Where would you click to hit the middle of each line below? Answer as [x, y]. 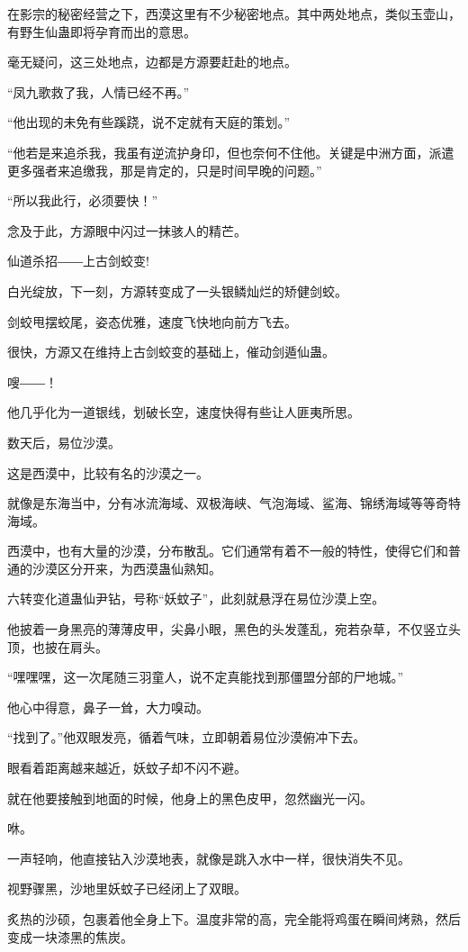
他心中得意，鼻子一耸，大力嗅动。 [108, 707]
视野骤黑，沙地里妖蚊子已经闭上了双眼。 [127, 889]
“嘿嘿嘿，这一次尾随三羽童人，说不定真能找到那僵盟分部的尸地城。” [206, 677]
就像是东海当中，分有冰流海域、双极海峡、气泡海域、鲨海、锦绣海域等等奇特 [234, 503]
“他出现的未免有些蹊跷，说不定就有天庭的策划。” [149, 122]
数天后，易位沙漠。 [64, 442]
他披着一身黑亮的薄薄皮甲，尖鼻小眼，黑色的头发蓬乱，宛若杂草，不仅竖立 [228, 629]
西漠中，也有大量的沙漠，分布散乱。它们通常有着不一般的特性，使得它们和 [228, 551]
